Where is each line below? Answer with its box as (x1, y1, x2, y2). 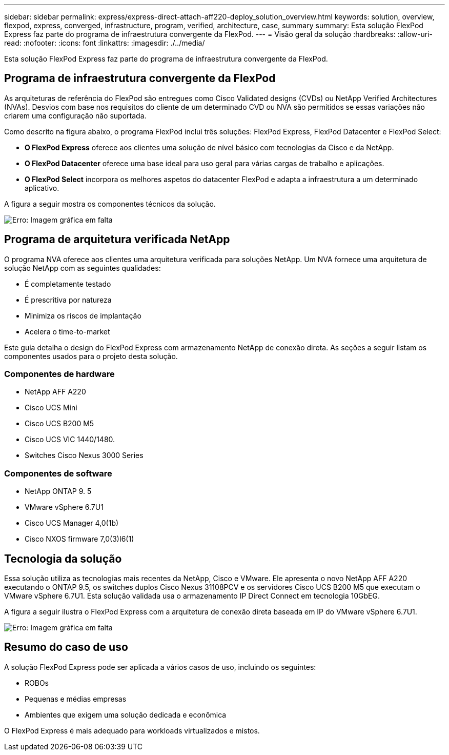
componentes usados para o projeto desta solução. (4, 351, 178, 361)
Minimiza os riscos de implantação (25, 311, 141, 320)
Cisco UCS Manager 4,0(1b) (25, 519, 119, 528)
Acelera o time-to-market (25, 327, 110, 336)
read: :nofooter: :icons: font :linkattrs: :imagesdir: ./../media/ (4, 38, 205, 47)
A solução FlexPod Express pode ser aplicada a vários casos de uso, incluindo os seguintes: (4, 662, 316, 671)
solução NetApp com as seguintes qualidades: (4, 263, 161, 272)
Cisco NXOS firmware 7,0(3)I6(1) (25, 534, 134, 544)
